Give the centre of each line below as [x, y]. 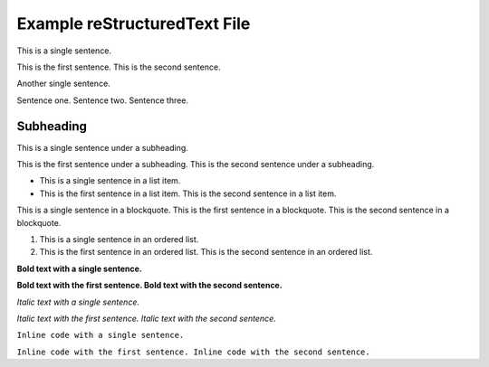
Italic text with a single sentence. [78, 302]
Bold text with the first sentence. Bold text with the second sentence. [149, 286]
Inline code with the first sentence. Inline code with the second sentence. [193, 352]
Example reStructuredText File [134, 24]
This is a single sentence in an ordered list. [119, 239]
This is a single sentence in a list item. [110, 181]
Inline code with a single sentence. [101, 335]
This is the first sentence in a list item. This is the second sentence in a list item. [188, 193]
